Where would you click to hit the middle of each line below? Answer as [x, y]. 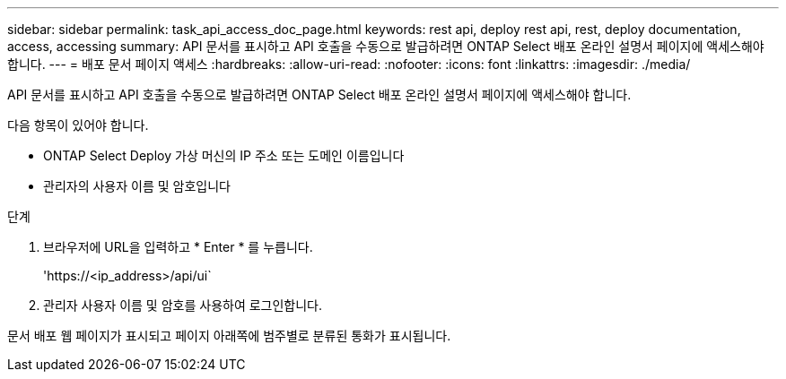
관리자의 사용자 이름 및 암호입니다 [137, 186]
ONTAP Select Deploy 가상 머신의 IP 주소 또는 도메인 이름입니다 [224, 155]
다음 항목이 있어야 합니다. [78, 125]
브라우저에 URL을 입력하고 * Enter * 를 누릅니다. [178, 247]
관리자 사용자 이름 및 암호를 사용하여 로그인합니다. [183, 305]
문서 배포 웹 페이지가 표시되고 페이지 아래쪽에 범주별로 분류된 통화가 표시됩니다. [229, 336]
